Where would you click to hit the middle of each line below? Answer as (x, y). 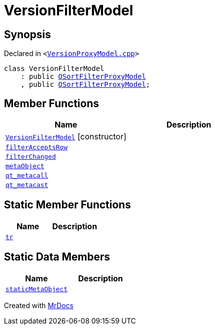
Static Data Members (57, 257)
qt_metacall (27, 176)
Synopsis (27, 34)
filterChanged (31, 157)
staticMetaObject (37, 289)
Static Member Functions (68, 205)
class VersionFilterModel (54, 69)
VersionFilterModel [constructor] (66, 137)
